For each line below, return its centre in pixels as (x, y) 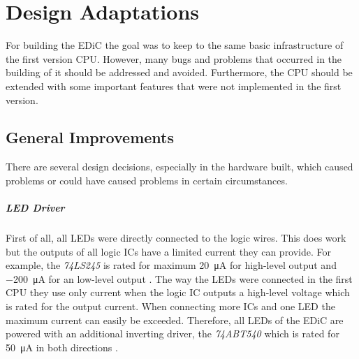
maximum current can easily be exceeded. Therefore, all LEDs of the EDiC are (175, 320)
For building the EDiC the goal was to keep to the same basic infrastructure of (175, 45)
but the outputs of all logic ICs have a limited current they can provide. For (169, 251)
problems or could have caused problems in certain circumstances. (147, 180)
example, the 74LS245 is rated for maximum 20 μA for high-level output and (171, 265)
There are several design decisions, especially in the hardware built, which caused (179, 167)
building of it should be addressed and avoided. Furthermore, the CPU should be (179, 72)
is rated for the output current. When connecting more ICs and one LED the (170, 306)
